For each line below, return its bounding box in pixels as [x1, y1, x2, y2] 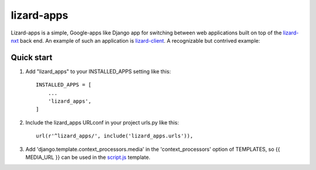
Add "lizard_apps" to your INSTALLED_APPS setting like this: [25, 68, 171, 75]
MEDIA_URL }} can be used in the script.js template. [25, 154, 150, 161]
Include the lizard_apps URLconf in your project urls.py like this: [25, 119, 179, 126]
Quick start [11, 53, 53, 63]
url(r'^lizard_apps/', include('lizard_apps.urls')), [36, 133, 193, 140]
